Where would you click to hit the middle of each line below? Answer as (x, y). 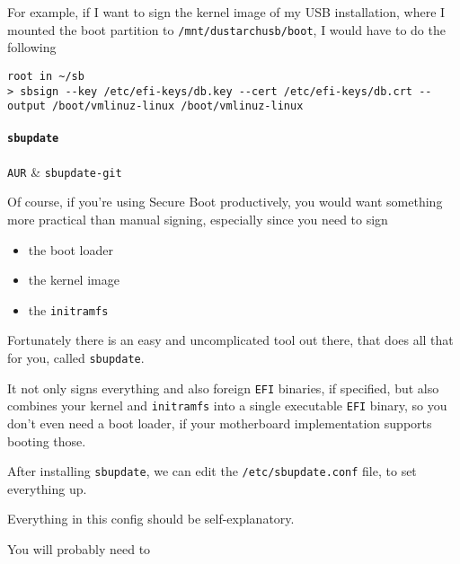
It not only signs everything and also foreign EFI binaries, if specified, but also (223, 388)
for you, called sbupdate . (76, 357)
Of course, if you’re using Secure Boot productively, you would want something (225, 202)
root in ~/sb (46, 76)
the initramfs (68, 309)
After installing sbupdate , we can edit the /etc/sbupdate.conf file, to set (212, 471)
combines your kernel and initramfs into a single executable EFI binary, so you (227, 405)
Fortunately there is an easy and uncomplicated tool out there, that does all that (230, 340)
